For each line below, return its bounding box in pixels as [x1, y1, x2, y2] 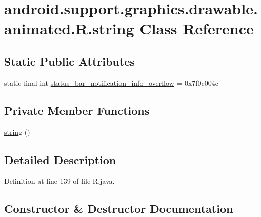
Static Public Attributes [4, 53, 135, 69]
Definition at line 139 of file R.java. [4, 175, 115, 186]
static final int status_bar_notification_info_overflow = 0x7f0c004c [4, 77, 219, 88]
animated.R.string [4, 18, 134, 39]
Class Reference [139, 18, 254, 39]
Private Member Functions [4, 102, 150, 118]
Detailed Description [4, 151, 116, 167]
